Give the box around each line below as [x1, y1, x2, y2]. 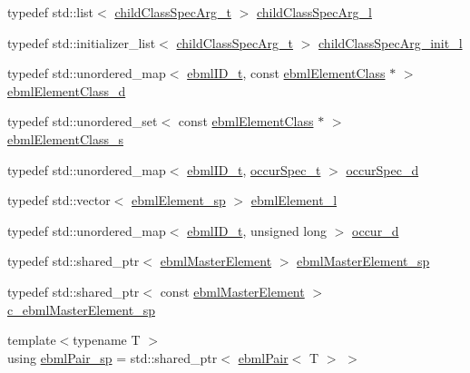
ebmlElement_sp [132, 191, 226, 210]
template [7, 330, 56, 349]
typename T [73, 330, 141, 349]
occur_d [352, 221, 399, 240]
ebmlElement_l [250, 191, 338, 210]
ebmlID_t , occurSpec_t [187, 160, 321, 179]
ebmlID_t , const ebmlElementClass [187, 64, 386, 83]
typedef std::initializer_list [7, 33, 156, 52]
